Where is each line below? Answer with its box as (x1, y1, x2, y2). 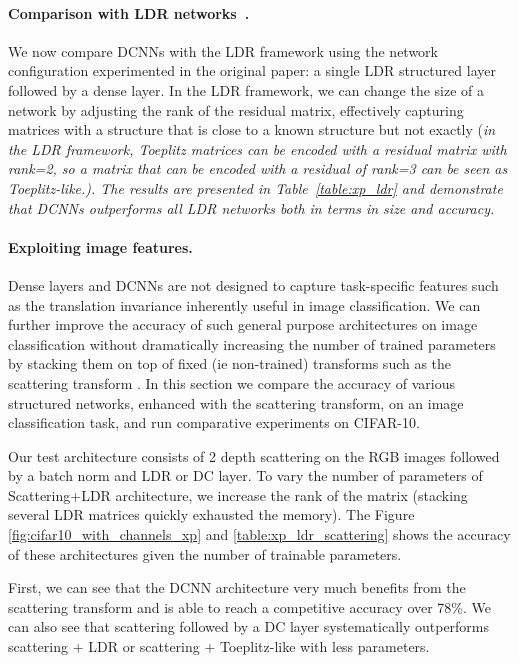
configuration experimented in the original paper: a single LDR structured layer (8, 60, 496, 81)
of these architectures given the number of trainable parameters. (8, 543, 402, 564)
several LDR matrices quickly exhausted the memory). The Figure (8, 504, 415, 525)
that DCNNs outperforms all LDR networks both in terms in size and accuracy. (8, 197, 495, 218)
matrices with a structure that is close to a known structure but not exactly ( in (8, 119, 496, 140)
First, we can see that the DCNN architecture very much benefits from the (8, 577, 466, 598)
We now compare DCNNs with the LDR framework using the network (8, 40, 438, 61)
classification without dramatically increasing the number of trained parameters (8, 333, 496, 354)
